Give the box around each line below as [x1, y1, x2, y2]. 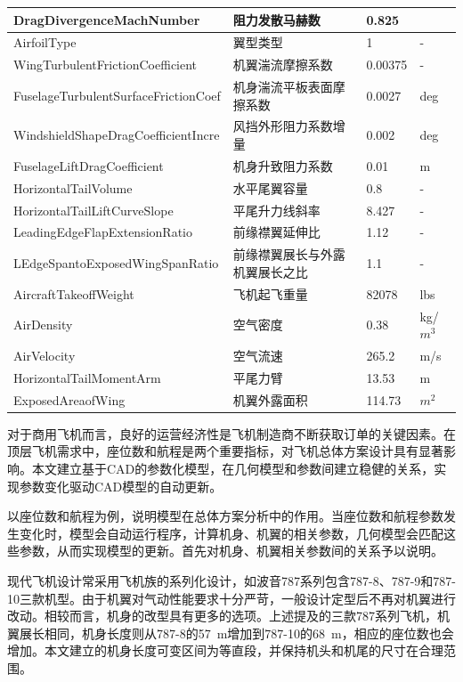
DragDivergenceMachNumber [13, 10, 200, 28]
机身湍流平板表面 [232, 77, 333, 96]
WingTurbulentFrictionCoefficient [13, 55, 198, 74]
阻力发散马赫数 [232, 10, 321, 28]
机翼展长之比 [232, 262, 308, 280]
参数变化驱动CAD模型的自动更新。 [19, 476, 223, 495]
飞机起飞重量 [232, 284, 308, 303]
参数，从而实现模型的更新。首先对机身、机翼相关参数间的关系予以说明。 [19, 541, 443, 560]
